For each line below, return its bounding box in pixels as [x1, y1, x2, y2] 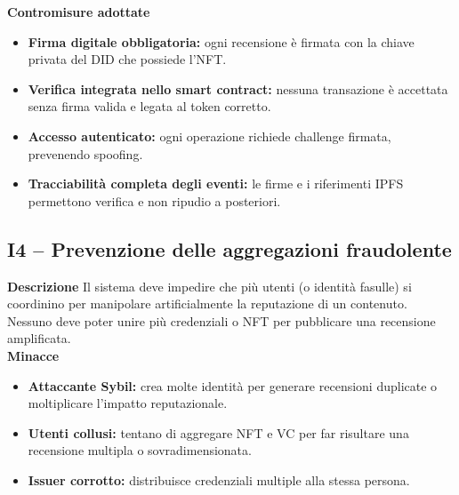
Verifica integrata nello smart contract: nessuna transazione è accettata [28, 79, 448, 98]
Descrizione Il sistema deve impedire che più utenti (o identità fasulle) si [7, 276, 412, 295]
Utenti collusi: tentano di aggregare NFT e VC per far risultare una [28, 423, 409, 442]
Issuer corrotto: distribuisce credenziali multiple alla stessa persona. [28, 470, 410, 489]
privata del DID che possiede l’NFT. [28, 50, 227, 68]
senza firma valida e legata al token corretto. [28, 97, 271, 116]
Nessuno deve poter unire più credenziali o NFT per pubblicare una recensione [7, 311, 436, 330]
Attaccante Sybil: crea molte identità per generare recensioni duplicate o [28, 376, 438, 395]
